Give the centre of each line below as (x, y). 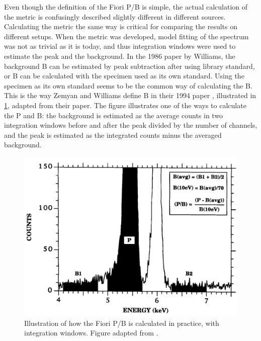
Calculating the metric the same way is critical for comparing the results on (121, 26)
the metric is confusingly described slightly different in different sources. (115, 16)
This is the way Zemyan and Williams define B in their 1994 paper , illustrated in (130, 95)
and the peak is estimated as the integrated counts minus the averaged (113, 135)
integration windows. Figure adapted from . (91, 333)
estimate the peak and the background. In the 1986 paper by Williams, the (120, 56)
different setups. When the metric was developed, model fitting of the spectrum (126, 36)
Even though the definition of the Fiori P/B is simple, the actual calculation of (126, 7)
